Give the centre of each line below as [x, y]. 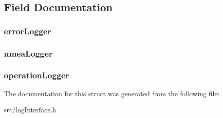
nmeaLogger [28, 53]
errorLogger [28, 31]
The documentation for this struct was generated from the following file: [112, 93]
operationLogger [37, 75]
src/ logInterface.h [30, 110]
